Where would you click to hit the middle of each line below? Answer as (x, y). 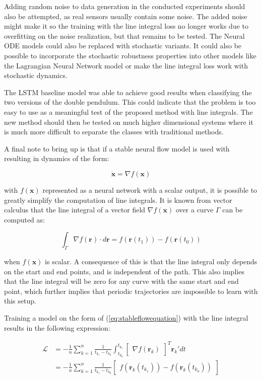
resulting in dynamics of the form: (57, 158)
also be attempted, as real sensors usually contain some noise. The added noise (126, 16)
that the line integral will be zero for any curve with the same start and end (121, 281)
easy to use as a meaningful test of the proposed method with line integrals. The (128, 111)
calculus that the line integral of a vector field (75, 210)
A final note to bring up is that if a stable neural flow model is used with (117, 148)
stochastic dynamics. (36, 75)
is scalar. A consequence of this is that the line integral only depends (151, 261)
